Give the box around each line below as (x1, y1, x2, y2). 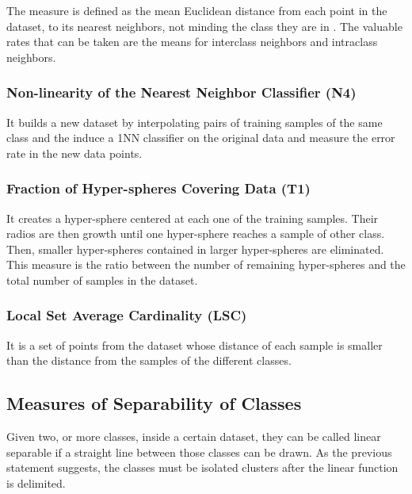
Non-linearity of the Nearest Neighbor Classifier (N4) (6, 82, 357, 102)
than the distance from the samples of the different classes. (6, 352, 292, 369)
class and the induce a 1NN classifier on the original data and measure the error (6, 129, 395, 146)
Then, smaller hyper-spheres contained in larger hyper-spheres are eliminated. (6, 240, 384, 257)
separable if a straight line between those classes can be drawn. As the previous (6, 443, 392, 460)
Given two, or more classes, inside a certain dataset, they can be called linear (6, 428, 381, 445)
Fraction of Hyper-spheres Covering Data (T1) (6, 178, 311, 198)
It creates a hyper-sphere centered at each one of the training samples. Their (6, 209, 379, 226)
